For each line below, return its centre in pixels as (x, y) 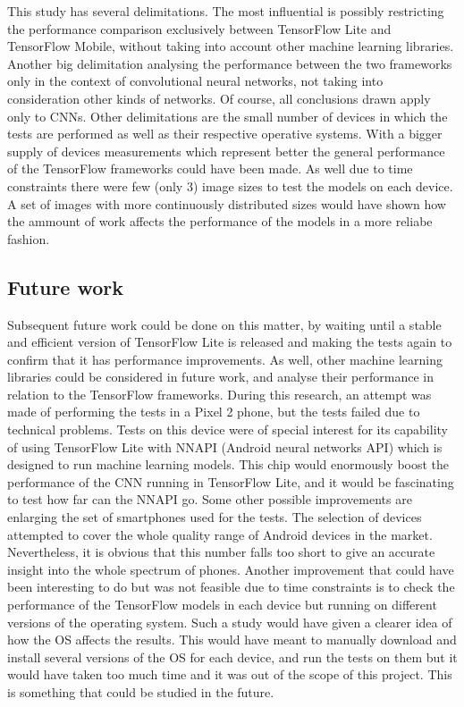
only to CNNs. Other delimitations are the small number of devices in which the (228, 116)
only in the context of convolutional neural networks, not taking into (195, 81)
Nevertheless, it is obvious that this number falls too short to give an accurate (221, 552)
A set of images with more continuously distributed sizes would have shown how (227, 203)
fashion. (29, 238)
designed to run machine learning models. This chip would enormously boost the (228, 464)
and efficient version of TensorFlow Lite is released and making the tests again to (230, 342)
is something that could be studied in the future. (141, 691)
